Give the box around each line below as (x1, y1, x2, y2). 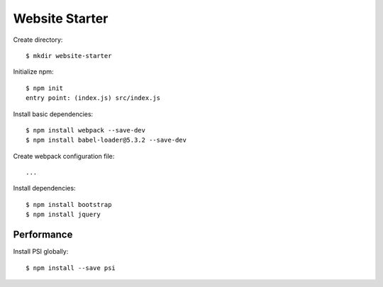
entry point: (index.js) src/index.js (26, 94, 161, 102)
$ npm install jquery (26, 210, 101, 219)
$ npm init (26, 84, 64, 92)
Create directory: (13, 35, 63, 44)
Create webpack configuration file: (13, 152, 115, 160)
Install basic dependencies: (13, 110, 94, 118)
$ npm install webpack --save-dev (26, 126, 145, 134)
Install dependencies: (13, 184, 76, 193)
